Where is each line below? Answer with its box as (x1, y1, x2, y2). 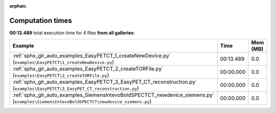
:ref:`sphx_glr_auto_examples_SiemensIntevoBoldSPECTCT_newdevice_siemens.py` (12, 92, 215, 99)
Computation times (9, 16, 72, 25)
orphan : (9, 3, 27, 9)
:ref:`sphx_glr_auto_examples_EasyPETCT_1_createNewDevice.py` (12, 52, 171, 59)
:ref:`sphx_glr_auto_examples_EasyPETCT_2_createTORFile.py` (12, 65, 164, 73)
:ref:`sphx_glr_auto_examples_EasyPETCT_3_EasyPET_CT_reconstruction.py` (12, 78, 197, 85)
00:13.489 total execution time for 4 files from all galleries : (9, 30, 135, 36)
